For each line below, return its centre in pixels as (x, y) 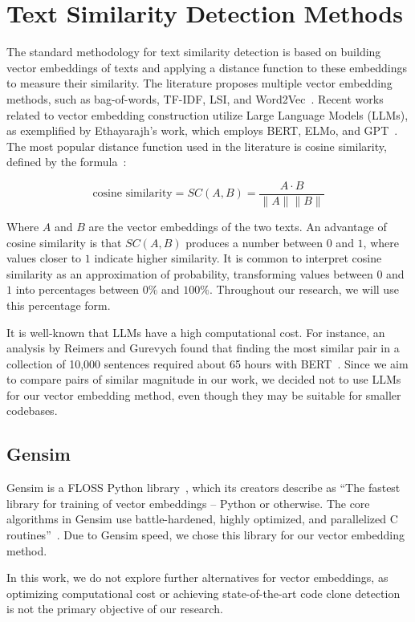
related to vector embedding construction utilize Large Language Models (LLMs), (207, 114)
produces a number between (254, 242)
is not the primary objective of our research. (115, 609)
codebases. (32, 411)
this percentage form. (59, 305)
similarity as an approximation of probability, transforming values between (190, 273)
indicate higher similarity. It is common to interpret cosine (238, 258)
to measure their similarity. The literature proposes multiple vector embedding (199, 83)
